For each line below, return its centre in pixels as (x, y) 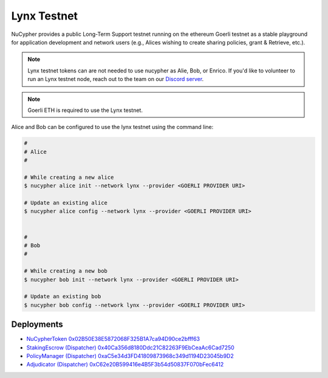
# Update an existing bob (63, 296)
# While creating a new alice (69, 177)
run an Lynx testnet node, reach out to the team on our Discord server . (116, 79)
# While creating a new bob (66, 271)
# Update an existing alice (66, 203)
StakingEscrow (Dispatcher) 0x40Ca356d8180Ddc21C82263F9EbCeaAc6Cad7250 (131, 348)
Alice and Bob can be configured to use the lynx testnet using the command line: (112, 127)
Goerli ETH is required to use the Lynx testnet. (85, 110)
